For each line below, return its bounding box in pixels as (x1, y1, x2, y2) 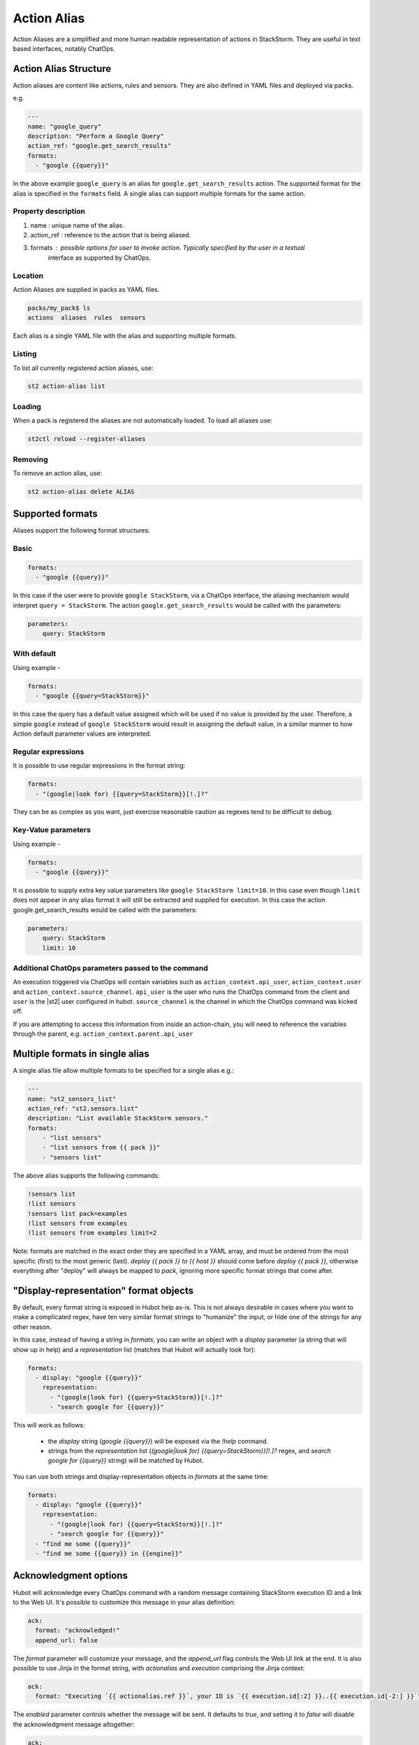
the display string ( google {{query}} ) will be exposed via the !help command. (47, 1436, 269, 1445)
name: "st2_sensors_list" (27, 1094, 117, 1103)
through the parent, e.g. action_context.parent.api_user (13, 1030, 193, 1038)
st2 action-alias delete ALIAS (27, 487, 135, 496)
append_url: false (35, 1636, 98, 1644)
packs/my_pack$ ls (27, 304, 91, 312)
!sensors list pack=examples (27, 1210, 128, 1217)
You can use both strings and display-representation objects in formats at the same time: (13, 1472, 269, 1480)
